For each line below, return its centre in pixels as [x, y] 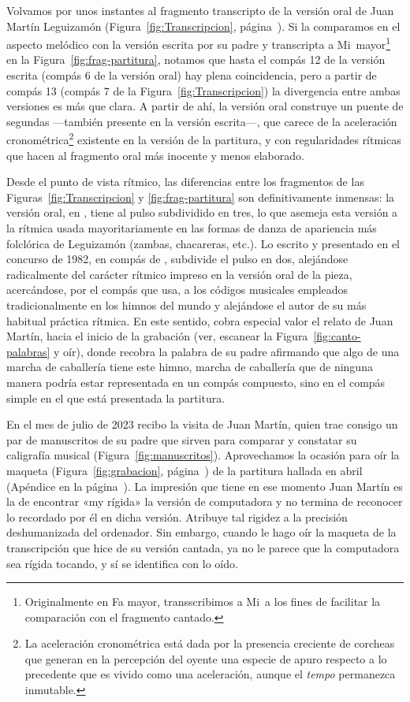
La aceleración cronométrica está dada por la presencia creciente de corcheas [210, 643]
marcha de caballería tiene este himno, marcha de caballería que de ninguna [190, 367]
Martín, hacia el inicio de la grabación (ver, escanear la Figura [157, 336]
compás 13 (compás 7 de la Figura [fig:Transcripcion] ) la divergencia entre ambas [203, 90]
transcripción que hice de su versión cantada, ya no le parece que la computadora [203, 547]
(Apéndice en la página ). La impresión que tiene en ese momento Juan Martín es [205, 486]
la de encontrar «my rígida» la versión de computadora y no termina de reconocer [205, 501]
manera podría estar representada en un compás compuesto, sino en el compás [196, 382]
